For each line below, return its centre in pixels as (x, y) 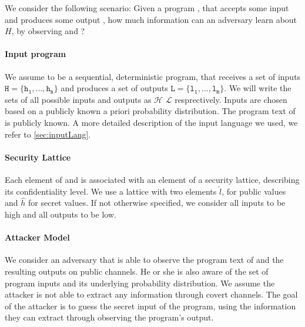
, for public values (254, 191)
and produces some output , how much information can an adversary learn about (151, 19)
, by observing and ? (48, 31)
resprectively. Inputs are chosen (231, 99)
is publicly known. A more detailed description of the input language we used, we (151, 122)
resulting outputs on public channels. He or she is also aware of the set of (137, 271)
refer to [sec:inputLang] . (48, 134)
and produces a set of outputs (114, 88)
